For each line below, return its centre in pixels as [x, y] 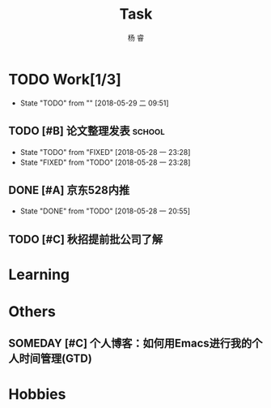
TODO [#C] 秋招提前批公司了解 [86, 239]
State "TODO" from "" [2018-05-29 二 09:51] [94, 103]
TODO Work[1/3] [65, 79]
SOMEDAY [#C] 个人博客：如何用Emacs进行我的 [130, 344]
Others [32, 312]
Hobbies [37, 394]
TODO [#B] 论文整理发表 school [87, 131]
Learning [39, 275]
